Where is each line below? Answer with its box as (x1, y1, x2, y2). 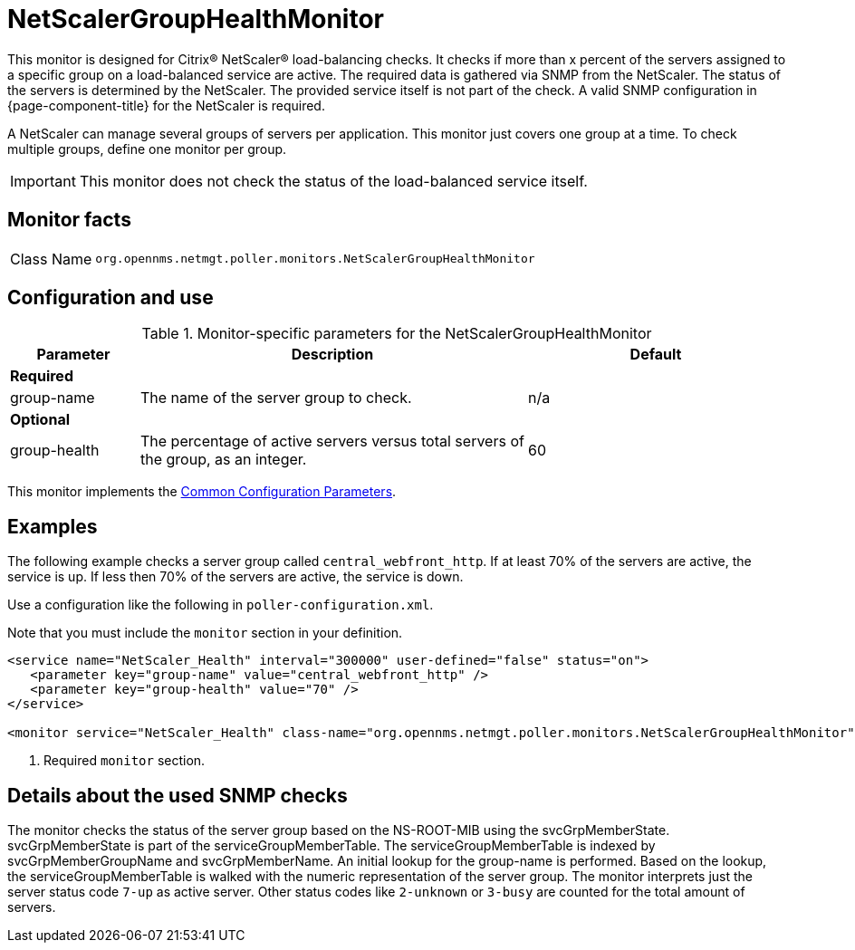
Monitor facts (7, 208, 131, 232)
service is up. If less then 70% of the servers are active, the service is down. (7, 569, 464, 585)
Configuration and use (7, 286, 214, 310)
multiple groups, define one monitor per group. (7, 140, 287, 157)
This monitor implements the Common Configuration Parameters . (7, 484, 397, 500)
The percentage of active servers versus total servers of (139, 432, 524, 451)
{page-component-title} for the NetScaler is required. (7, 97, 325, 113)
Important (10, 171, 76, 190)
